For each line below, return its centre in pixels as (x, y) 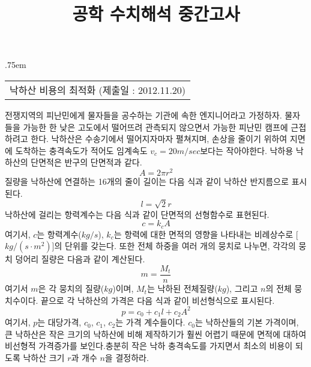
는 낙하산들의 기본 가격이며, (247, 322)
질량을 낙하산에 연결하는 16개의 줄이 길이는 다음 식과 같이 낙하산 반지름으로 (147, 181)
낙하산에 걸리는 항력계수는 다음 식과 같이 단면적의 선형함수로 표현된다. (137, 214)
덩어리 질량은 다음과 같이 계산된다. (80, 259)
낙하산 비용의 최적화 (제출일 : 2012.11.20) (98, 90)
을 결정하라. (127, 357)
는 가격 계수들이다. (150, 322)
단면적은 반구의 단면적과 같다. (86, 162)
